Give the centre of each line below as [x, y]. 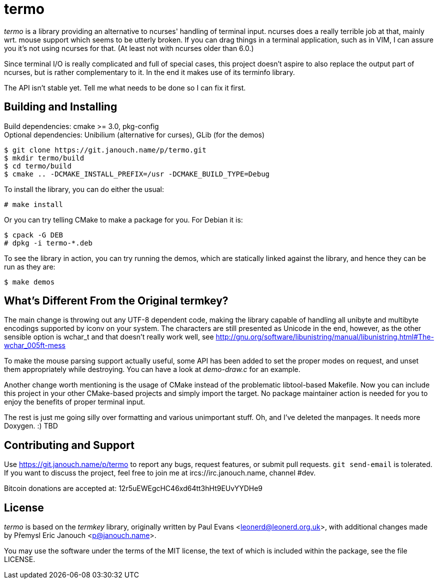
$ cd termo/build [38, 166]
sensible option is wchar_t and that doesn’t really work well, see [109, 337]
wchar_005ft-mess [35, 345]
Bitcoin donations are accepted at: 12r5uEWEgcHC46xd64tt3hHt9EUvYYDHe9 [133, 488]
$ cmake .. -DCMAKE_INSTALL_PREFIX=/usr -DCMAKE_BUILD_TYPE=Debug [137, 174]
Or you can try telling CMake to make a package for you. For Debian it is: [123, 219]
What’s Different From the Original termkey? [116, 301]
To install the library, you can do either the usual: [84, 189]
